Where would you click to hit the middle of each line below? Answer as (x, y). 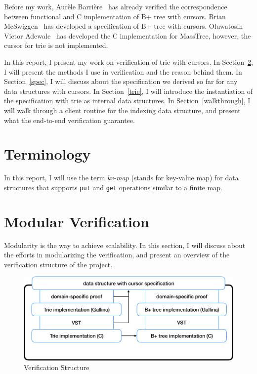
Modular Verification (77, 221)
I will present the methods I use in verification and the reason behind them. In (123, 71)
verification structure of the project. (58, 264)
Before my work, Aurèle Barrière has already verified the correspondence (116, 6)
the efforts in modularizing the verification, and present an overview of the (117, 255)
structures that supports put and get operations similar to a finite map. (113, 187)
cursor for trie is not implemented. (56, 45)
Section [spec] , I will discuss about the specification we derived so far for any (121, 81)
